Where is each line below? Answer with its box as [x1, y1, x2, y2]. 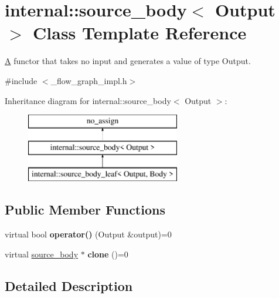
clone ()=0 [87, 247, 128, 260]
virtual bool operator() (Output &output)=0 [5, 228, 172, 240]
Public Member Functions [5, 200, 165, 219]
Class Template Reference [33, 21, 247, 45]
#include [5, 74, 38, 86]
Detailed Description [5, 276, 133, 294]
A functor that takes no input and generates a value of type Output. [5, 55, 251, 67]
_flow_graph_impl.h [50, 74, 127, 86]
